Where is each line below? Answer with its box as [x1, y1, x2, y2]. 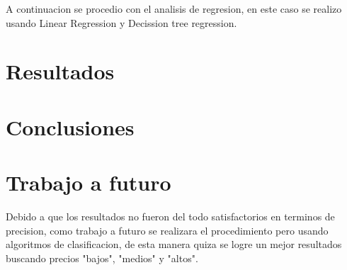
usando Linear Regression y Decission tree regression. [6, 15, 237, 30]
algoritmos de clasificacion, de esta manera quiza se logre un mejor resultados [6, 237, 342, 252]
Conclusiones [6, 112, 135, 141]
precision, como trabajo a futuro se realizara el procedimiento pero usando [6, 223, 329, 237]
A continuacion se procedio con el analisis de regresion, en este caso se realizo [6, 1, 342, 16]
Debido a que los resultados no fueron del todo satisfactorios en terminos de [6, 209, 335, 224]
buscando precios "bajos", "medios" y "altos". [6, 250, 198, 265]
